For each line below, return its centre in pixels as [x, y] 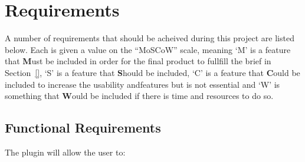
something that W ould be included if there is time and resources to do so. [139, 96]
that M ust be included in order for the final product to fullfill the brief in [138, 61]
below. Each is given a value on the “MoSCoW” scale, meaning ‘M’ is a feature [148, 49]
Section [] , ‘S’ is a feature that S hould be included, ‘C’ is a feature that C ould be [152, 72]
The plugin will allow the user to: [65, 152]
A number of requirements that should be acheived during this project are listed [150, 38]
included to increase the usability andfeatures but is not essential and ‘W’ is [142, 84]
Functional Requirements [83, 128]
